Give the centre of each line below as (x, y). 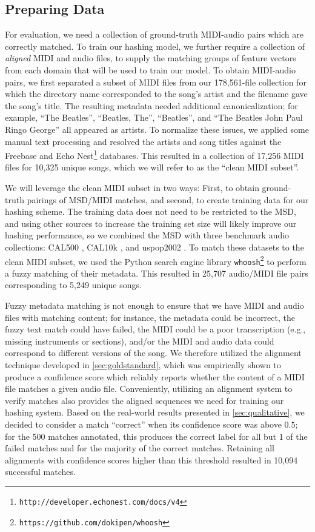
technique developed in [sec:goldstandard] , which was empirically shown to (143, 365)
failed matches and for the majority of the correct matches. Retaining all (140, 448)
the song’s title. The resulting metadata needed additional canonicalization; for (151, 105)
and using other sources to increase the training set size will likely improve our (151, 223)
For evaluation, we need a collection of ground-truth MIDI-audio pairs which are (154, 34)
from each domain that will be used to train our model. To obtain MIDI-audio (150, 69)
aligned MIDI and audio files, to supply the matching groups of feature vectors (151, 58)
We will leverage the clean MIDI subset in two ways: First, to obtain (132, 187)
